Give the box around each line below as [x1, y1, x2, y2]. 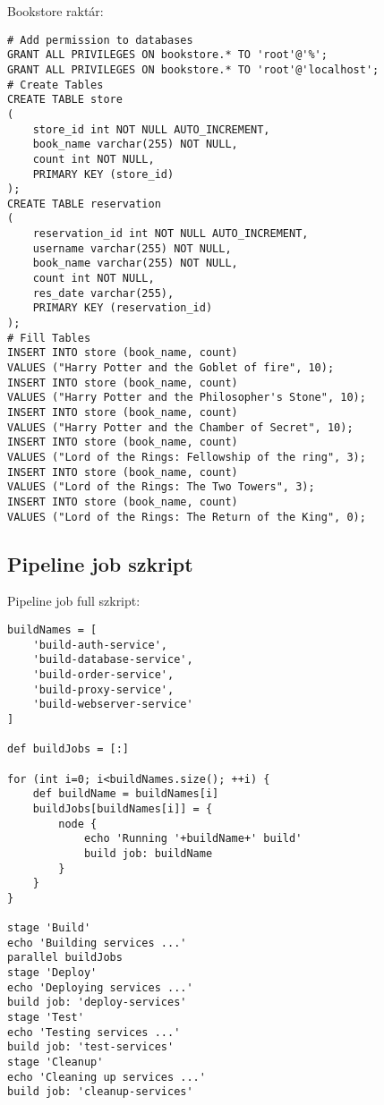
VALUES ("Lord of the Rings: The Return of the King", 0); [7, 510, 366, 523]
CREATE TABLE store [7, 93, 123, 106]
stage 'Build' [7, 922, 91, 935]
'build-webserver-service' [32, 698, 193, 711]
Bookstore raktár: [7, 2, 104, 20]
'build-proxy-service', [32, 683, 175, 696]
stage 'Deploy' [7, 966, 98, 980]
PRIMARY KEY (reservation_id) [32, 302, 213, 315]
